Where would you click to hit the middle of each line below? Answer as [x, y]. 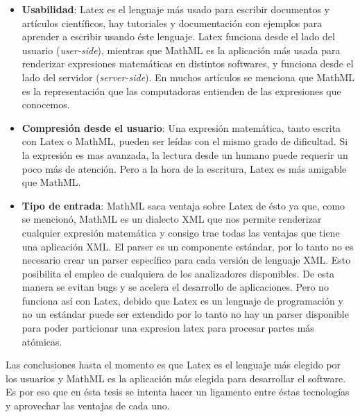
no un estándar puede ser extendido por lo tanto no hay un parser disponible [185, 314]
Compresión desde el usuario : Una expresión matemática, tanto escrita [181, 127]
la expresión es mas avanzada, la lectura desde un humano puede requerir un [185, 154]
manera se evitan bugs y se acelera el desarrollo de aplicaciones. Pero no [175, 287]
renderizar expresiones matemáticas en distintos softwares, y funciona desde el [188, 63]
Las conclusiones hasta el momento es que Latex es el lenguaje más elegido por [173, 365]
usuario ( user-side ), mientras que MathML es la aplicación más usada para [181, 50]
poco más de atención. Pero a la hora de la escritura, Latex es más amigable [184, 168]
